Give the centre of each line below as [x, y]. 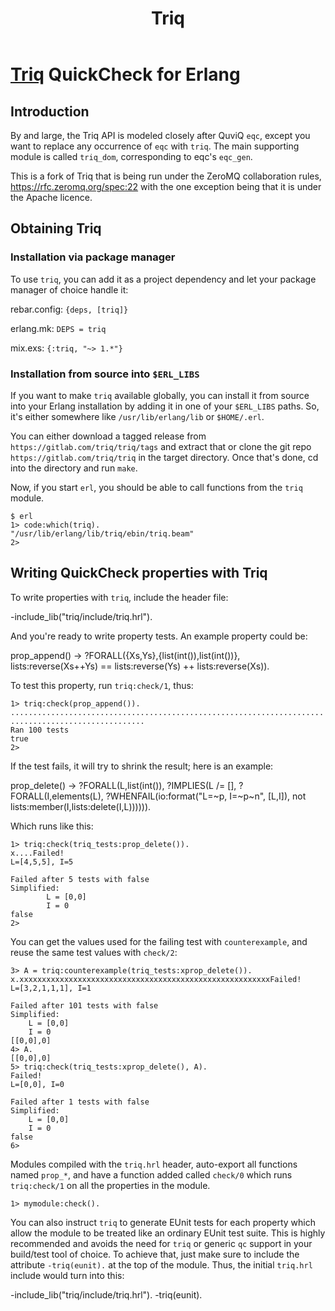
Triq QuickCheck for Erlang [125, 74]
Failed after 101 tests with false [84, 1005]
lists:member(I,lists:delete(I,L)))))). [81, 806]
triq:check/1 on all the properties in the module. [110, 1185]
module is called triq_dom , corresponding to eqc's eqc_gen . [131, 156]
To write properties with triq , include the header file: [119, 597]
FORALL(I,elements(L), [57, 796]
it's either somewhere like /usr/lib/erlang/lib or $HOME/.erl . [137, 416]
